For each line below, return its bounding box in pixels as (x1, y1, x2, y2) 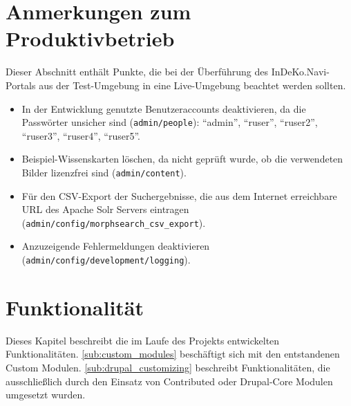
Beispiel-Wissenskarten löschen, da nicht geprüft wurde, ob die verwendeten (21, 151, 343, 166)
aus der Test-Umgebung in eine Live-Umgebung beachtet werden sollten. (39, 77, 346, 92)
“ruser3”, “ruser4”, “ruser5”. (21, 128, 140, 142)
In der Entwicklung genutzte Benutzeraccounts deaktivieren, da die (21, 101, 306, 116)
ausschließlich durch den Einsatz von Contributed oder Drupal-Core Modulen (6, 373, 333, 388)
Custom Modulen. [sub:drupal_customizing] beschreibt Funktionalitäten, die (6, 360, 330, 374)
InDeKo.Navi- (271, 64, 330, 79)
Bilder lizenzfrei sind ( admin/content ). (21, 165, 187, 179)
